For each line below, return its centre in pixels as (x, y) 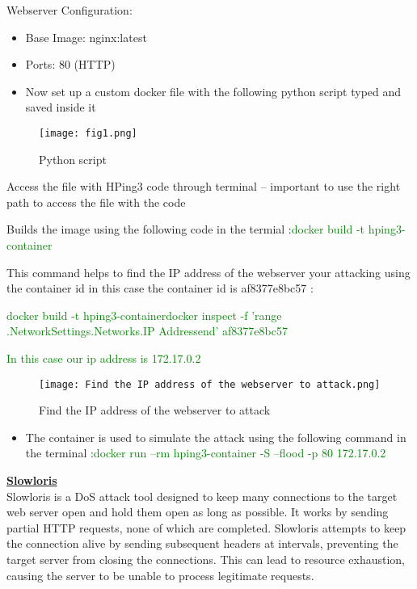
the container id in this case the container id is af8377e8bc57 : (160, 288)
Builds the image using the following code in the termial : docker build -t (185, 229)
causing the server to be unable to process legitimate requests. (160, 575)
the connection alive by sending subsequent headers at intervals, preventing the (202, 543)
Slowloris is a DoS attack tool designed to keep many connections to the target (202, 496)
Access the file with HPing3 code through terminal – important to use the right (204, 186)
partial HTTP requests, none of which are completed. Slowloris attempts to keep (206, 527)
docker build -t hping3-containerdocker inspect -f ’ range (144, 315)
